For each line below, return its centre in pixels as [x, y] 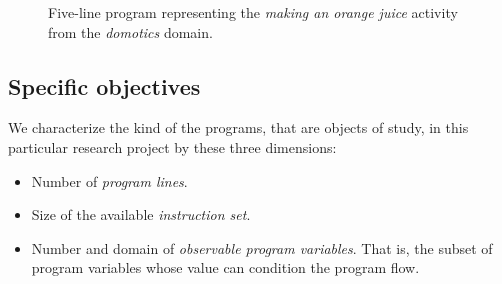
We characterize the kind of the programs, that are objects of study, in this [238, 127]
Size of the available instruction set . [141, 214]
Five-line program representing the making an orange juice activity [253, 12]
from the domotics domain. [130, 31]
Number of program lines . [109, 180]
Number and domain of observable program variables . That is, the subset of [262, 247]
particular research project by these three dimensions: [172, 146]
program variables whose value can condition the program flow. [225, 267]
